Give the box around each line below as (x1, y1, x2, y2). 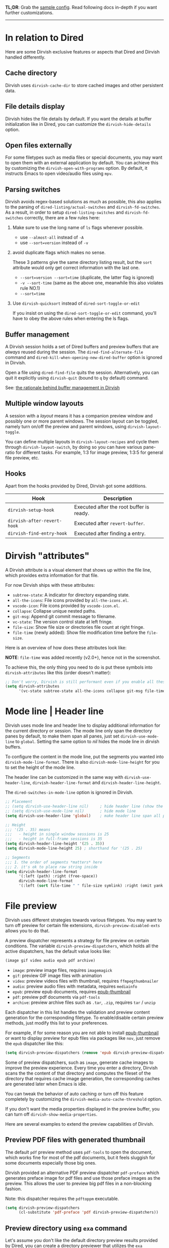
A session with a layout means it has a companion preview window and (5, 412, 153, 419)
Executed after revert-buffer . (74, 520, 145, 527)
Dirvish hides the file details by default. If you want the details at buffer (5, 116, 152, 122)
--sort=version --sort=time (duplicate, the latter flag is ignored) (20, 274, 154, 281)
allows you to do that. (5, 928, 50, 934)
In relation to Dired (5, 32, 84, 43)
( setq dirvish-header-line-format (5, 869, 78, 874)
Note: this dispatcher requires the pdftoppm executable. (5, 1195, 119, 1201)
